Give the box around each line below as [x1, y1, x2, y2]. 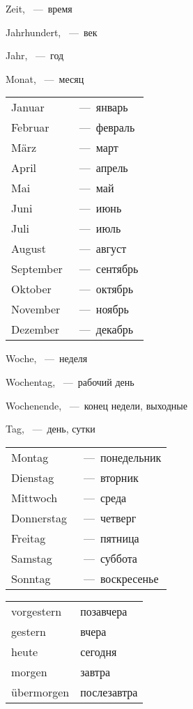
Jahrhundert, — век [6, 24, 98, 39]
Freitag [11, 529, 46, 546]
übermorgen [11, 683, 70, 700]
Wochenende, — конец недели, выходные [6, 398, 187, 412]
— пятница [83, 529, 139, 546]
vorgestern [11, 602, 62, 619]
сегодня [80, 643, 117, 660]
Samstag [11, 550, 52, 566]
